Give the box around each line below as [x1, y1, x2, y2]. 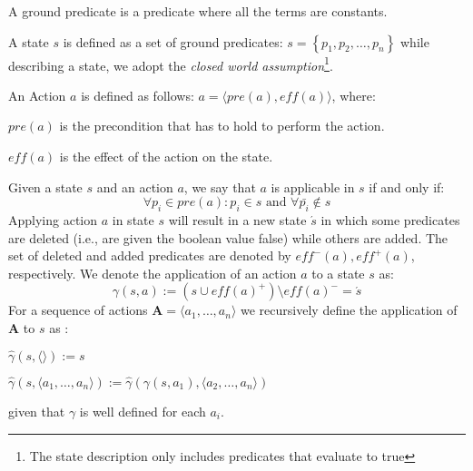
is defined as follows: [81, 85, 194, 104]
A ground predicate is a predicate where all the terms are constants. [8, 2, 388, 20]
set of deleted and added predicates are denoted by [8, 246, 291, 265]
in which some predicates [320, 211, 460, 230]
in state [112, 211, 154, 230]
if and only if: [369, 177, 445, 196]
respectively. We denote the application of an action [8, 263, 297, 282]
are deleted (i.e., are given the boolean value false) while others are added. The [8, 228, 448, 247]
